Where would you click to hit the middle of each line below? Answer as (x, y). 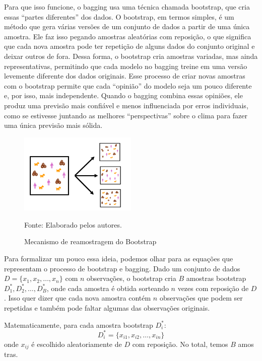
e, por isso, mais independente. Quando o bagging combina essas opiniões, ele (123, 95)
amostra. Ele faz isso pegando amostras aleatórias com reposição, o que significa (128, 36)
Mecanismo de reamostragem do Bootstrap (90, 241)
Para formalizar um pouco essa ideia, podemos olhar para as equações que (119, 258)
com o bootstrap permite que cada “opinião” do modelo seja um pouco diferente (128, 85)
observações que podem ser (201, 298)
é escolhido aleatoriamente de (77, 344)
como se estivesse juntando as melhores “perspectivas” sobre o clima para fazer (126, 115)
